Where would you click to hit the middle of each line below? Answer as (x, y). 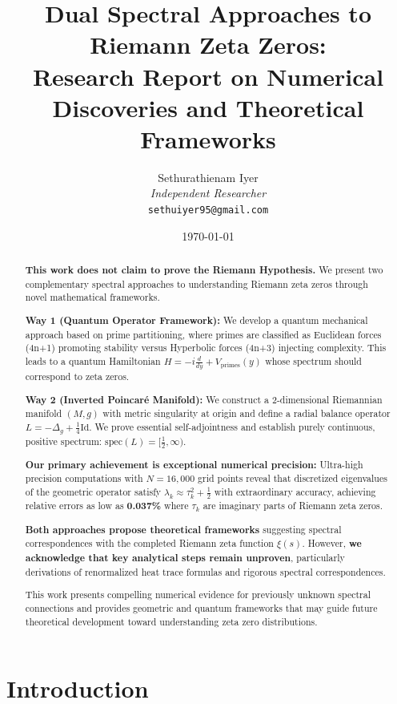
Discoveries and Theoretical (208, 107)
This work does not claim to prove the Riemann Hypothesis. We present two (204, 270)
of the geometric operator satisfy (93, 492)
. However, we (332, 544)
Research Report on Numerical (208, 76)
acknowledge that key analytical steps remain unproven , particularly (185, 558)
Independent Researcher (208, 193)
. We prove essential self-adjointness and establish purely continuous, (232, 426)
